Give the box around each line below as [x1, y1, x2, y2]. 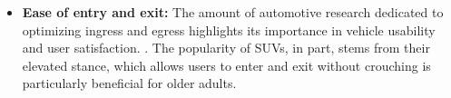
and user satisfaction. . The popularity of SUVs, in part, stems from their [22, 38, 430, 57]
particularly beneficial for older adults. [22, 73, 237, 93]
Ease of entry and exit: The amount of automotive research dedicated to [22, 3, 444, 21]
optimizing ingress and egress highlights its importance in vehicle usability [22, 20, 436, 39]
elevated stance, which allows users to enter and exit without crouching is [22, 55, 431, 74]
